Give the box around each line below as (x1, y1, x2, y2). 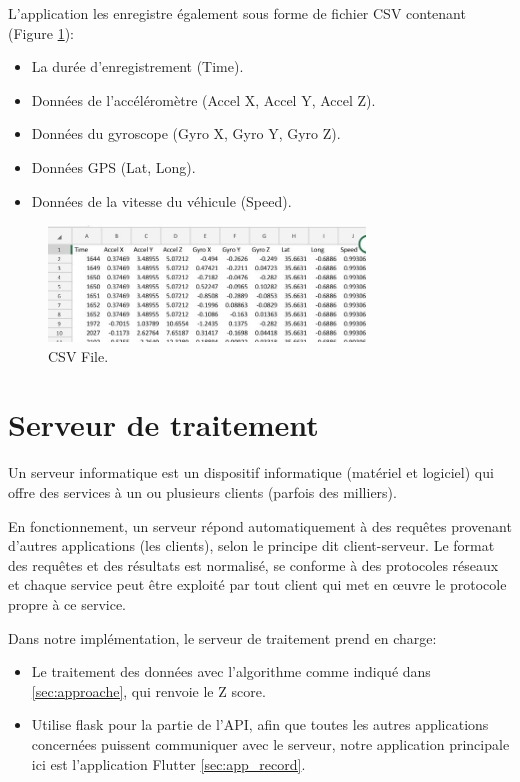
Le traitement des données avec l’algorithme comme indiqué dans (31, 661, 431, 682)
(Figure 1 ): (8, 22, 74, 43)
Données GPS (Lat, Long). (31, 156, 196, 177)
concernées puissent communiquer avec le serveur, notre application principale (31, 733, 510, 754)
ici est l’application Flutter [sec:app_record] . (31, 753, 306, 774)
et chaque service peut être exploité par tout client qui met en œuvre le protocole (8, 574, 507, 595)
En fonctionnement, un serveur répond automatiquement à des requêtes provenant (8, 515, 512, 536)
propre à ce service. (8, 593, 127, 614)
